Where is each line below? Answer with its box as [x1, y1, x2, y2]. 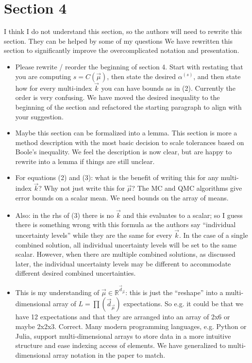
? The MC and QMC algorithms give [132, 183, 242, 193]
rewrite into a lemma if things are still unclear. [15, 156, 155, 166]
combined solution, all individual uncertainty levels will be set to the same [15, 239, 237, 249]
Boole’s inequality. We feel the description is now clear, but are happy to [15, 147, 232, 157]
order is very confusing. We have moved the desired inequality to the [15, 92, 220, 102]
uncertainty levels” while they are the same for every [15, 230, 172, 240]
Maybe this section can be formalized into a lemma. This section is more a [15, 128, 237, 138]
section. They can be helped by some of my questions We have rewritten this [4, 35, 233, 46]
